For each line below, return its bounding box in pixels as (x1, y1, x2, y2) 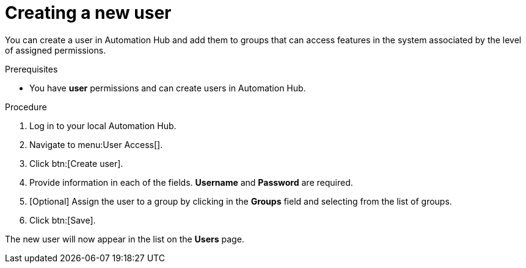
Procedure (5, 101, 47, 112)
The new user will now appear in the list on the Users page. (5, 233, 244, 244)
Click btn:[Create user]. (29, 158, 123, 169)
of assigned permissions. (5, 44, 106, 55)
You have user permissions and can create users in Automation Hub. (29, 82, 306, 93)
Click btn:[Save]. (29, 214, 96, 225)
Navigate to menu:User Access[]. (29, 139, 163, 150)
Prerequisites (5, 63, 58, 74)
